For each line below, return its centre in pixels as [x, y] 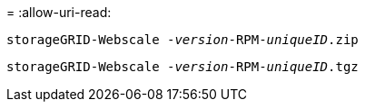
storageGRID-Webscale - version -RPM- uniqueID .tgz [182, 67]
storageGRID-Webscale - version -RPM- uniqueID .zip [182, 40]
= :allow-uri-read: [59, 12]
